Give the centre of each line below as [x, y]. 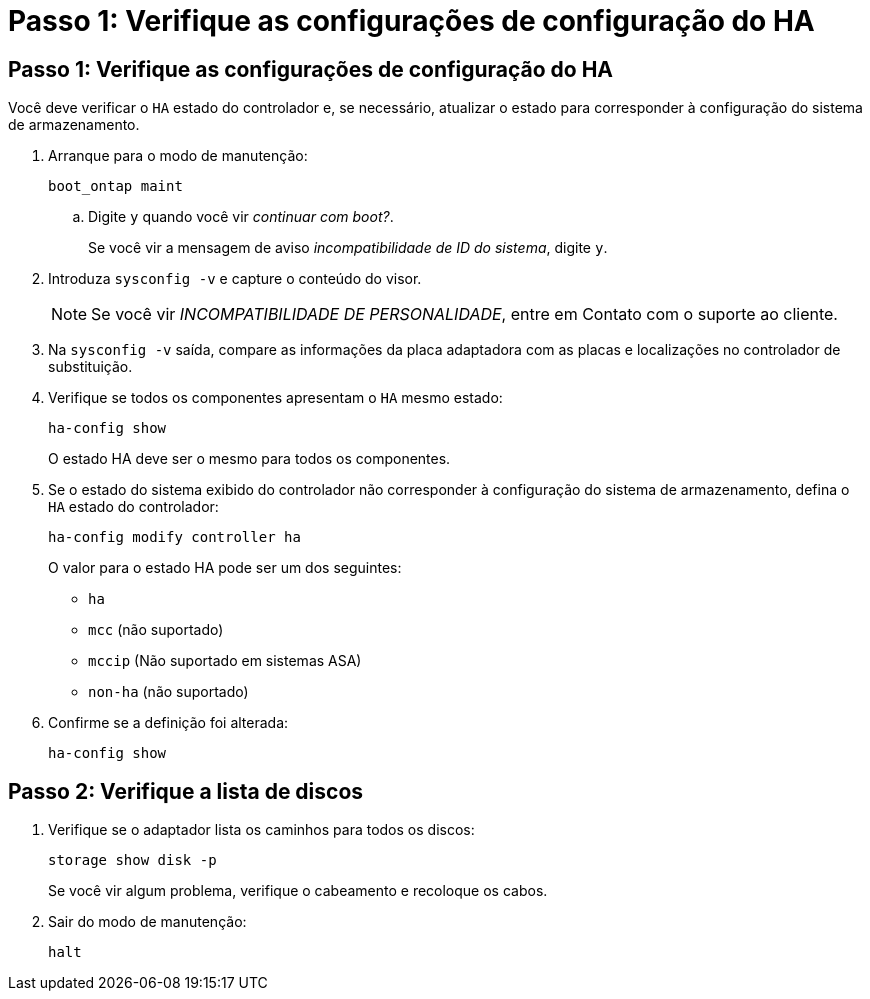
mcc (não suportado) [156, 630]
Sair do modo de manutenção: [147, 922]
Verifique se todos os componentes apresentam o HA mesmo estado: [275, 398]
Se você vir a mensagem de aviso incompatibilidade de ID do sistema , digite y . [348, 248]
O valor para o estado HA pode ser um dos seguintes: [225, 568]
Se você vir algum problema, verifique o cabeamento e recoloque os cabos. [298, 891]
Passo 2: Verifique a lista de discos [186, 791]
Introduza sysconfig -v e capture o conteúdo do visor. [235, 279]
